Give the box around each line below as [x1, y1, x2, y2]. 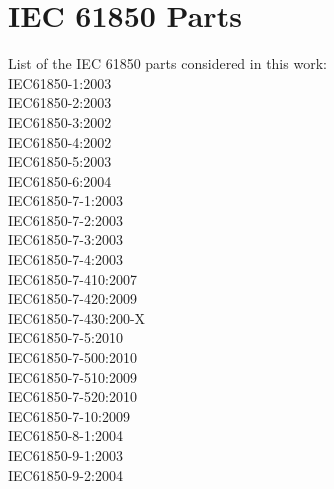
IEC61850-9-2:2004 [8, 464, 123, 485]
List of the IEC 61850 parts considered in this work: [8, 53, 327, 74]
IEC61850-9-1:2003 [8, 445, 123, 465]
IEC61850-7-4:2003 [8, 249, 123, 270]
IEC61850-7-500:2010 [8, 347, 137, 368]
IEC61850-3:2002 [8, 111, 112, 132]
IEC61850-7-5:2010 [8, 327, 123, 348]
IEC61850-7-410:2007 [8, 268, 137, 289]
